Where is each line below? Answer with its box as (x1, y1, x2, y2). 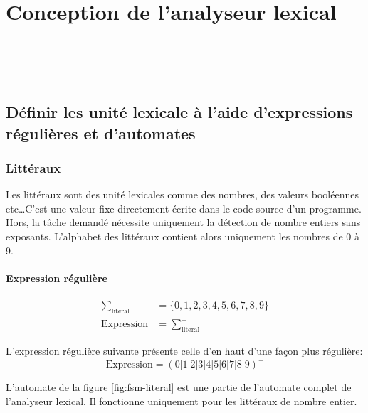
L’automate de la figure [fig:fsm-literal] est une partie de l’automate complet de (6, 380, 352, 395)
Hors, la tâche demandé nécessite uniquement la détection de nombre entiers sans (6, 215, 361, 230)
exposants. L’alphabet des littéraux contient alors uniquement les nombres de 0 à (6, 229, 359, 244)
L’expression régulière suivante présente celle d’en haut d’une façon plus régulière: (6, 343, 363, 358)
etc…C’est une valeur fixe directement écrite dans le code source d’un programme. (6, 200, 362, 215)
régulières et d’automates (6, 122, 196, 144)
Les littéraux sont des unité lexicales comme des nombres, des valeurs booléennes (6, 187, 359, 202)
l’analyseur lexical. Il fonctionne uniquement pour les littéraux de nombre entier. (6, 393, 357, 408)
